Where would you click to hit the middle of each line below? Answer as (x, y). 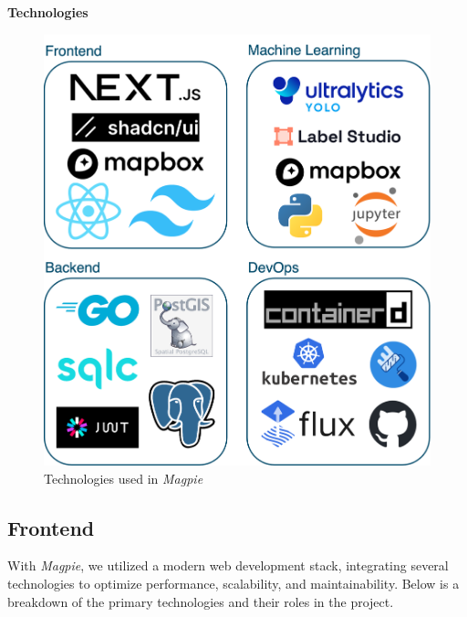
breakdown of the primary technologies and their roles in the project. (201, 601)
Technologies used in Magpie (124, 478)
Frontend (51, 527)
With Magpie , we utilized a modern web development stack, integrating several (228, 565)
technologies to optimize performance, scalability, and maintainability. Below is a (233, 584)
